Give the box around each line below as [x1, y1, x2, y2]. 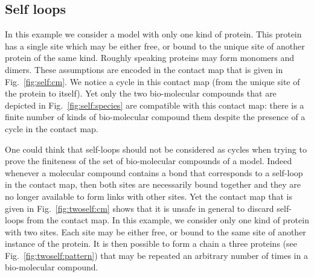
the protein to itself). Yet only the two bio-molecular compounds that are [5, 87, 277, 100]
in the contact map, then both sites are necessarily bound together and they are [5, 178, 301, 191]
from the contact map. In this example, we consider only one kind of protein [27, 214, 309, 226]
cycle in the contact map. [5, 122, 98, 135]
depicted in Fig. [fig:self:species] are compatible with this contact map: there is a [5, 98, 304, 111]
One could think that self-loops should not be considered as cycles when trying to [5, 142, 307, 155]
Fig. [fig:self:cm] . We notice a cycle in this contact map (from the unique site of [5, 75, 300, 88]
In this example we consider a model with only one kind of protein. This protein [5, 28, 302, 40]
